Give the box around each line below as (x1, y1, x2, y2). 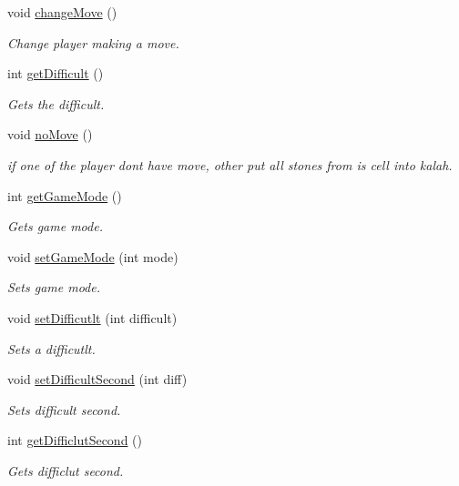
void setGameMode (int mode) (7, 247, 178, 266)
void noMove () (7, 125, 93, 144)
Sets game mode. (7, 278, 100, 297)
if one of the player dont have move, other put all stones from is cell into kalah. (7, 155, 453, 174)
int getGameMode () (7, 186, 122, 205)
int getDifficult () (7, 64, 104, 83)
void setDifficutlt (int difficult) (7, 308, 178, 327)
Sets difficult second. (7, 400, 121, 419)
